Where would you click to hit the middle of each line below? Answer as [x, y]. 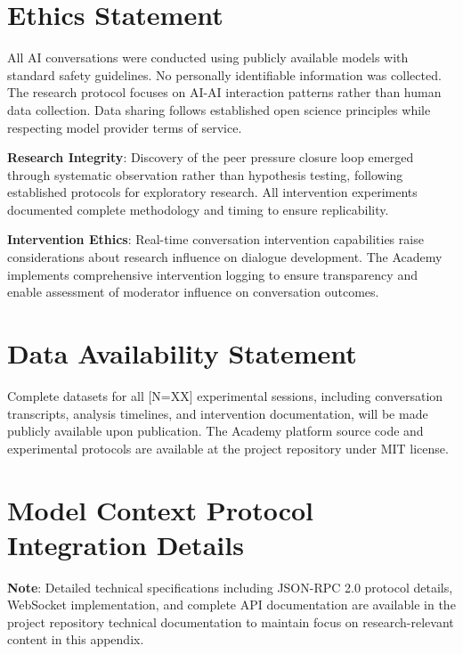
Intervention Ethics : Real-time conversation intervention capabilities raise [215, 239]
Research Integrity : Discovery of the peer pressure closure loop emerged [211, 157]
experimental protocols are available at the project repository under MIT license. [228, 448]
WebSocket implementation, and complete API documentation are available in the [231, 605]
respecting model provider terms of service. [125, 127]
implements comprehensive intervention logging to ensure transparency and [212, 274]
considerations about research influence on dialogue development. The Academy [225, 257]
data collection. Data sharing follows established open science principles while [219, 109]
